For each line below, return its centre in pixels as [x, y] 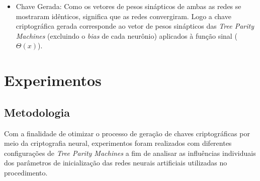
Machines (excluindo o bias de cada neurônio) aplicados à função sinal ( [126, 35]
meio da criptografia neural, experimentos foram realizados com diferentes [118, 143]
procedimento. [26, 172]
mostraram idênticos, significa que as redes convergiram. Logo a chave [123, 16]
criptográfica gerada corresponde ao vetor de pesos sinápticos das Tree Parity [135, 26]
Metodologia [37, 112]
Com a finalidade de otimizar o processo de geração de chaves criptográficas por [127, 133]
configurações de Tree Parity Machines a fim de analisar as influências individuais [130, 153]
